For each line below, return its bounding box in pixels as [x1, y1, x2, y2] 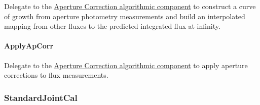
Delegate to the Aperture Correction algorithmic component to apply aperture [4, 60, 248, 70]
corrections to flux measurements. [4, 70, 108, 80]
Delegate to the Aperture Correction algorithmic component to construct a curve [4, 1, 256, 11]
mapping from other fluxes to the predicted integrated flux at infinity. [4, 21, 220, 31]
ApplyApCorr [4, 40, 54, 51]
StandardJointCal [4, 91, 78, 103]
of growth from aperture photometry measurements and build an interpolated [4, 11, 245, 21]
